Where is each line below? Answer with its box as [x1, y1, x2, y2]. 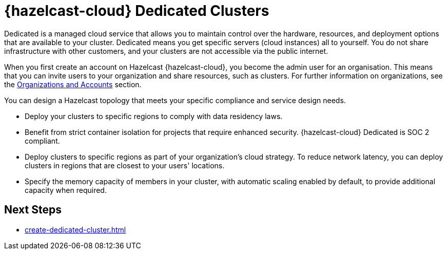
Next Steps [4, 203, 62, 217]
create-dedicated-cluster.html [25, 225, 126, 234]
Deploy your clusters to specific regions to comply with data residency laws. [25, 111, 283, 121]
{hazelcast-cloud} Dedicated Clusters [4, 2, 269, 19]
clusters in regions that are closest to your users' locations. [25, 161, 225, 170]
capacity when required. [25, 185, 107, 194]
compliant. [25, 136, 60, 145]
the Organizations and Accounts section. [4, 80, 142, 89]
